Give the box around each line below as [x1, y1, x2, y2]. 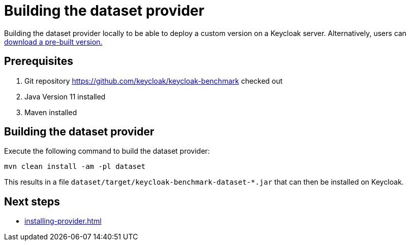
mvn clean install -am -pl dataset [4, 162, 146, 171]
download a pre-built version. [4, 37, 103, 46]
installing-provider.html [24, 217, 102, 226]
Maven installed [24, 108, 77, 117]
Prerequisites [4, 55, 73, 68]
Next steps [4, 195, 60, 208]
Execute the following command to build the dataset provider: [4, 147, 210, 156]
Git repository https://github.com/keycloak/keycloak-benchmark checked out [24, 76, 283, 85]
